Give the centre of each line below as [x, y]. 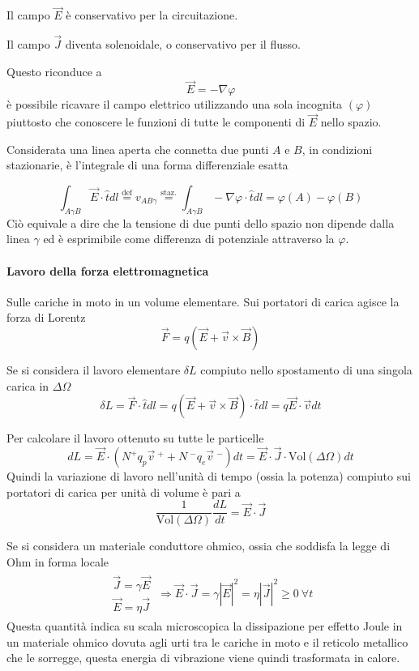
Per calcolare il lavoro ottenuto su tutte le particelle [135, 438]
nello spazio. [351, 122]
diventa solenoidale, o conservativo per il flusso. [183, 44]
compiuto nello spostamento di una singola [306, 370]
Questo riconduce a [54, 71]
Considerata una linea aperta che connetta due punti [138, 149]
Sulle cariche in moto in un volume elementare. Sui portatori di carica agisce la [203, 301]
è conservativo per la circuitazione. [152, 15]
